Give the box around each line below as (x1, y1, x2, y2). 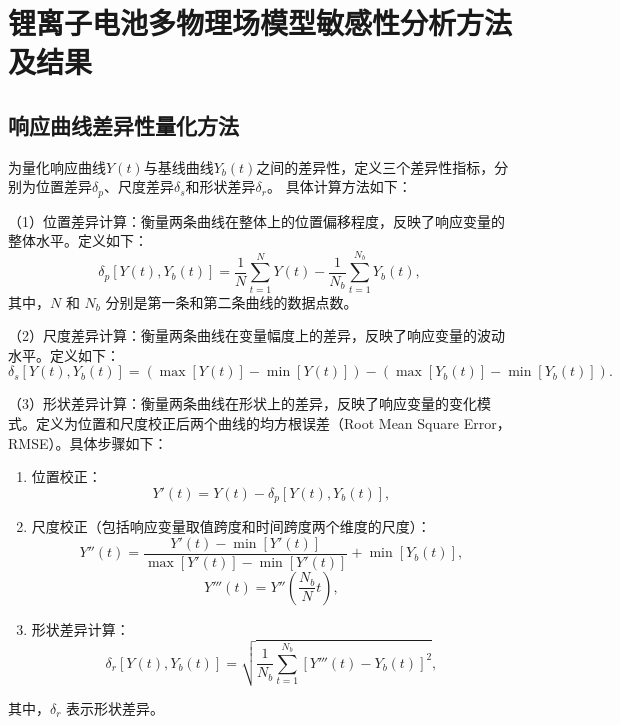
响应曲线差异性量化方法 (8, 109, 239, 140)
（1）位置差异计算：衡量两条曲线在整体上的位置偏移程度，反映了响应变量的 (8, 210, 505, 231)
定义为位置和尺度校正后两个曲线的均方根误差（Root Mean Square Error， (35, 412, 511, 433)
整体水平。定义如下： (8, 230, 148, 251)
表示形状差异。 (66, 697, 165, 718)
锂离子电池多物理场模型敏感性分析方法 (8, 2, 513, 43)
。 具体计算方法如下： (266, 176, 412, 197)
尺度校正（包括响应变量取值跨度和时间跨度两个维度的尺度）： (31, 516, 431, 537)
